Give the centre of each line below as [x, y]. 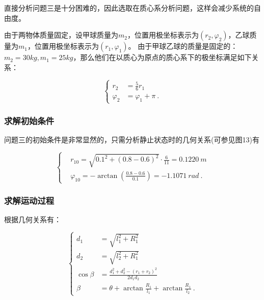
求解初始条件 [29, 121]
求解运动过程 [29, 200]
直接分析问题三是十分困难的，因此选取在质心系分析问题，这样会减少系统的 [129, 8]
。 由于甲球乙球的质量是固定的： [183, 46]
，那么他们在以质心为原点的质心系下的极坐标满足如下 [162, 57]
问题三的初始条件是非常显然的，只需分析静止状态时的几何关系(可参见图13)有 [132, 140]
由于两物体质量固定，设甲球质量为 [61, 35]
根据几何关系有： [33, 219]
